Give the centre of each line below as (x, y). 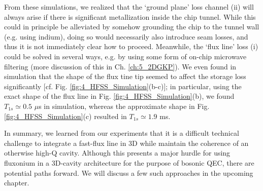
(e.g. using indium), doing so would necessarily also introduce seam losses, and (126, 36)
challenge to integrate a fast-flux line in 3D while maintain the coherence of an (126, 143)
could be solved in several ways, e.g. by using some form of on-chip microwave (125, 56)
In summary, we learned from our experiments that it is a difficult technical (122, 133)
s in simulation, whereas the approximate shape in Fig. (124, 106)
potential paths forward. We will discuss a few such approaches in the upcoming (129, 173)
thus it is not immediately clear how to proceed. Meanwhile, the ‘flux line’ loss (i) (131, 46)
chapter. (17, 183)
